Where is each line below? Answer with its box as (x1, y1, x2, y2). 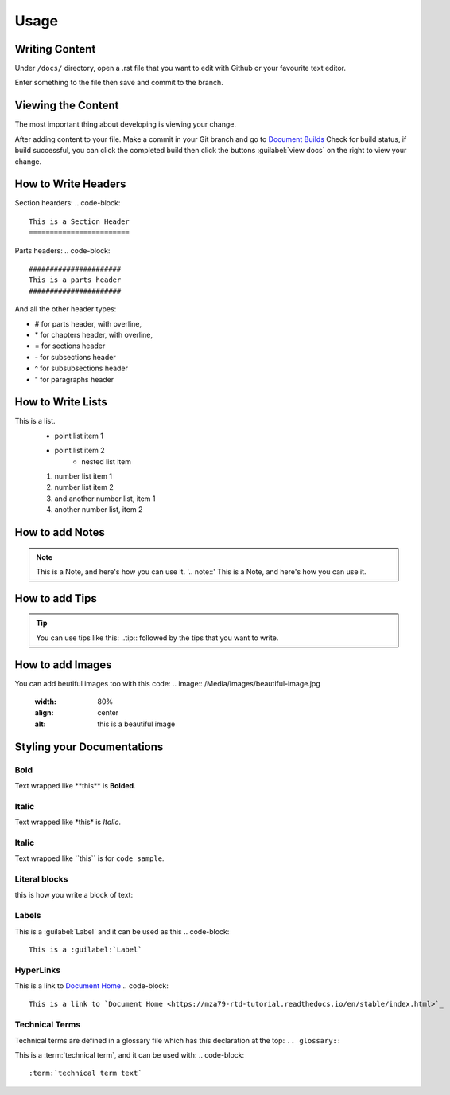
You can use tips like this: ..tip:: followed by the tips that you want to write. (36, 633, 279, 643)
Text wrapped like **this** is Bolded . (14, 780, 136, 790)
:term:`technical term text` (29, 1069, 142, 1078)
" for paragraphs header (34, 374, 114, 384)
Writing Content (14, 42, 96, 56)
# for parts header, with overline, (34, 319, 142, 328)
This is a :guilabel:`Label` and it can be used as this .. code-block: (14, 926, 230, 936)
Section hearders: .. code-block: (14, 198, 121, 208)
